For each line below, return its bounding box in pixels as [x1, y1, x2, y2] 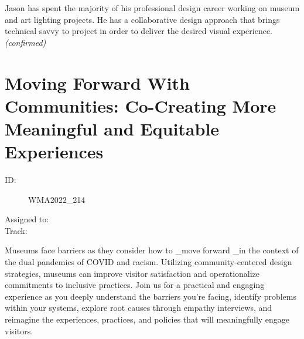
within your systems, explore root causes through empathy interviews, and [5, 301, 272, 314]
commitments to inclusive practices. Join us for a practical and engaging [5, 279, 265, 291]
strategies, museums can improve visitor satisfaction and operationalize [5, 267, 260, 279]
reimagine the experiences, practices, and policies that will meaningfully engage [5, 313, 290, 325]
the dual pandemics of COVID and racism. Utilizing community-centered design [5, 256, 292, 268]
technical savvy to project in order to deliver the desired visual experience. [5, 25, 273, 37]
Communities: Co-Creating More [5, 93, 276, 117]
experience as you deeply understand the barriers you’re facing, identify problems [5, 290, 297, 302]
